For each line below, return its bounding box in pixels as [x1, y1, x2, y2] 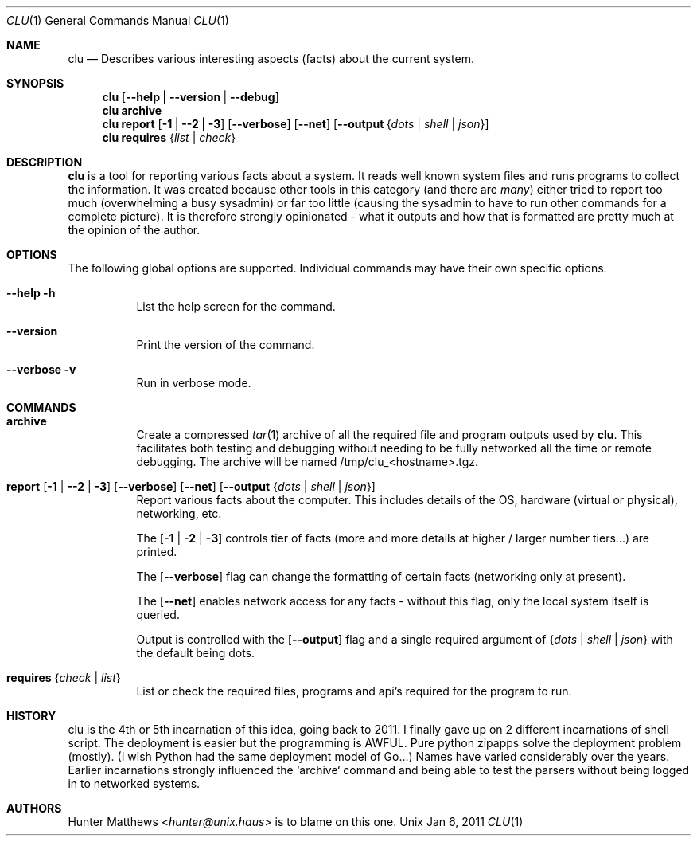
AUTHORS [6, 801, 62, 815]
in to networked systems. [68, 777, 201, 790]
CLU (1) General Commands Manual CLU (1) [6, 14, 229, 27]
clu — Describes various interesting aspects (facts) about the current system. [68, 52, 474, 65]
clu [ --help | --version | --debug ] [102, 90, 279, 104]
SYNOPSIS [6, 76, 64, 90]
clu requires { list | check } [102, 131, 236, 144]
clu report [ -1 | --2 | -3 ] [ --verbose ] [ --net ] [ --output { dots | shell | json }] [102, 117, 489, 131]
